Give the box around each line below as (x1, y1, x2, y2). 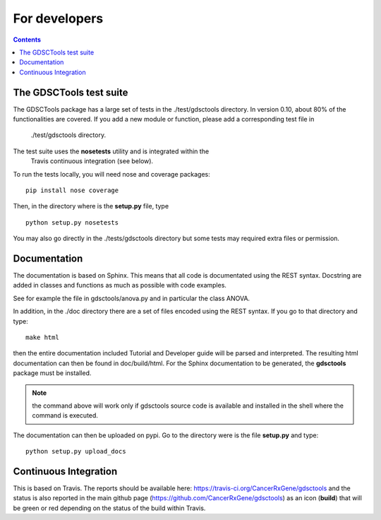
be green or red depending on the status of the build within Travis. (13, 504, 206, 512)
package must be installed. (13, 369, 92, 377)
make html (25, 333, 59, 341)
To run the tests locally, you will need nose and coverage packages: (13, 170, 211, 178)
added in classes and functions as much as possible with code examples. (13, 281, 227, 290)
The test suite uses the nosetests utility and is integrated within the (13, 147, 210, 155)
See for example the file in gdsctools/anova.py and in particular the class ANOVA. (13, 294, 250, 302)
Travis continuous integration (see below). (30, 157, 154, 165)
